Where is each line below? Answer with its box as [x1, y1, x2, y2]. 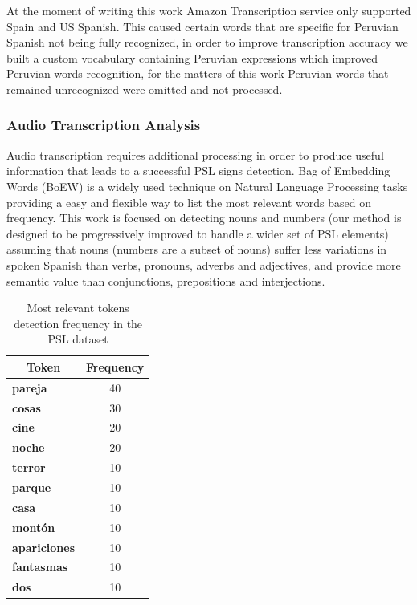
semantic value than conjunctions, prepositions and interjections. [6, 272, 325, 289]
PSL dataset [47, 331, 108, 347]
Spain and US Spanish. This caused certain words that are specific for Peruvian [6, 18, 399, 35]
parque [12, 478, 51, 495]
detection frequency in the [14, 315, 143, 331]
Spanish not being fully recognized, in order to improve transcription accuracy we [6, 34, 408, 51]
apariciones [12, 538, 76, 555]
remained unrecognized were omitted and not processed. [6, 80, 283, 97]
